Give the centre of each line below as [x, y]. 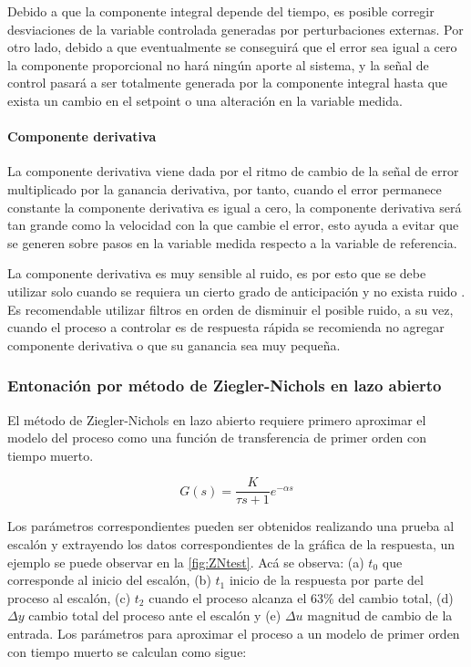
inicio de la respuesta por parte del [326, 580]
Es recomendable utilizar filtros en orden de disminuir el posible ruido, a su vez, [230, 309]
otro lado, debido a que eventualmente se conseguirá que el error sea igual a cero [232, 47]
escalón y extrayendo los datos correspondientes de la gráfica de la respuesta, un [231, 543]
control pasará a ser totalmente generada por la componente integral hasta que [228, 83]
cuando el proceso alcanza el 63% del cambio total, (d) [301, 597]
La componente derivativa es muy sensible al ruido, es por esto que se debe [217, 273]
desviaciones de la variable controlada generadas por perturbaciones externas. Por [235, 29]
